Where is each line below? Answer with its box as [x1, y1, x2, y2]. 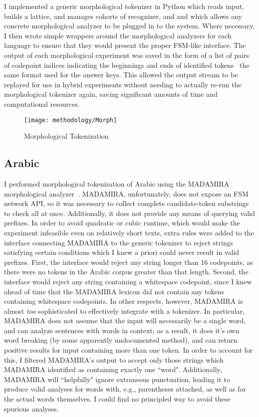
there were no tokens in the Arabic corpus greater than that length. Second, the [4, 266, 249, 277]
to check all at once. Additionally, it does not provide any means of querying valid [4, 208, 255, 218]
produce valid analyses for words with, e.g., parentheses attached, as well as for [4, 384, 246, 394]
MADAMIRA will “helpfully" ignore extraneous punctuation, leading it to [4, 374, 231, 384]
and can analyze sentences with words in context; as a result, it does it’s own [4, 325, 240, 335]
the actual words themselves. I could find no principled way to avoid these [4, 394, 231, 404]
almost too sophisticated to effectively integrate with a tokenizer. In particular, [4, 305, 245, 316]
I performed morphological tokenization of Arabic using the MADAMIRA [4, 178, 230, 189]
